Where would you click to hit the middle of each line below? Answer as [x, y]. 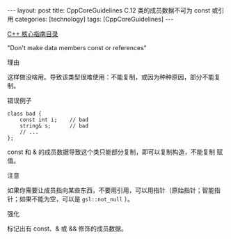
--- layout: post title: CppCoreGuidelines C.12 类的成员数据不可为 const [109, 10]
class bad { [24, 114]
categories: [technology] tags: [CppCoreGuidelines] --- [94, 19]
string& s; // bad [54, 126]
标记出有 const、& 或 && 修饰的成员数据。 [67, 229]
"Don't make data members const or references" [77, 48]
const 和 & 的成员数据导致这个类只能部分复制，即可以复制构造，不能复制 [111, 152]
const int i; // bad [54, 120]
